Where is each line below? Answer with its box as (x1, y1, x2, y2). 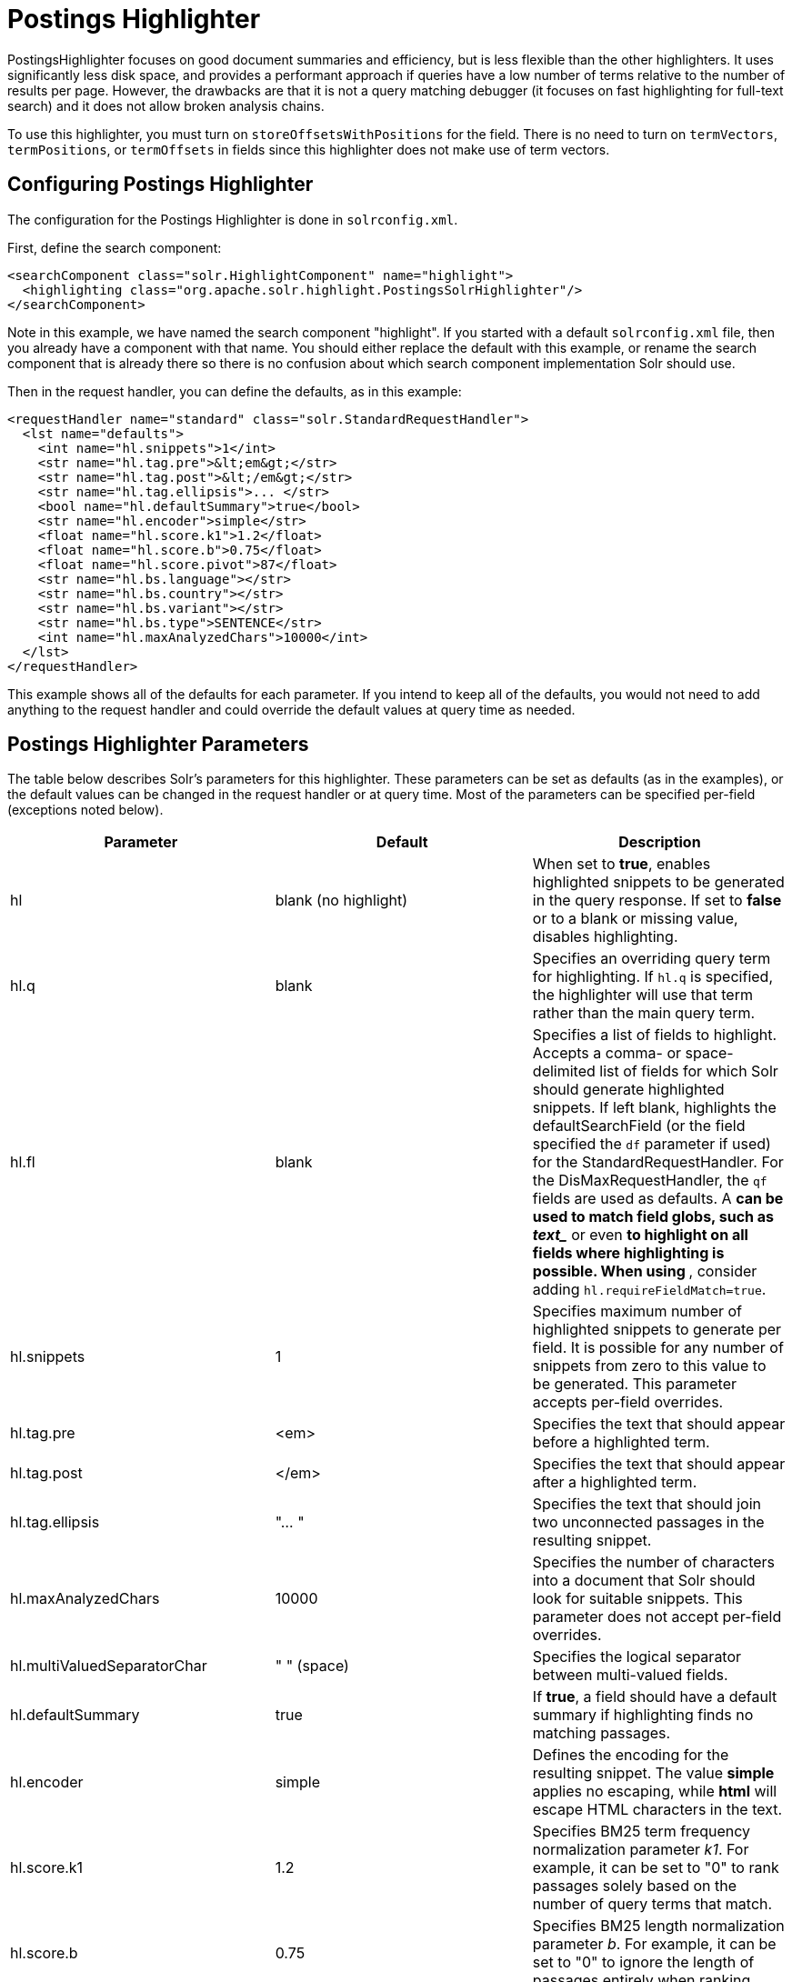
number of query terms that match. (532, 1895, 773, 1914)
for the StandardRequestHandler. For (532, 1153, 784, 1172)
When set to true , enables (532, 855, 711, 874)
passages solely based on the (532, 1877, 737, 1896)
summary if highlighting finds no (532, 1706, 754, 1725)
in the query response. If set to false (532, 891, 782, 910)
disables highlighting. (532, 927, 678, 946)
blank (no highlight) (275, 891, 408, 910)
